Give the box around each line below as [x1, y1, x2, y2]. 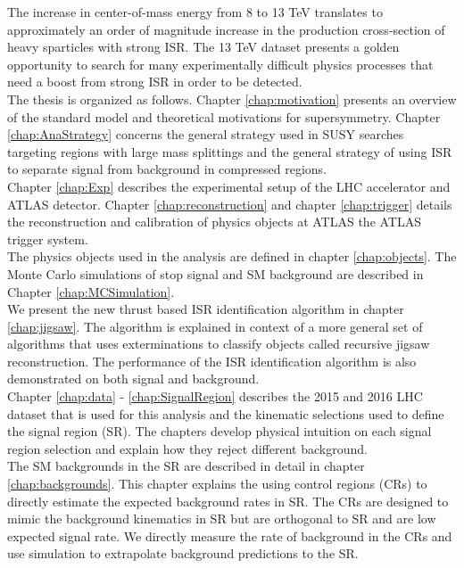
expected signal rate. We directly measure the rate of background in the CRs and [7, 526, 452, 545]
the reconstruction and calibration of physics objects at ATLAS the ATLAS [7, 212, 422, 231]
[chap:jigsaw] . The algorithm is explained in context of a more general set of [7, 317, 423, 335]
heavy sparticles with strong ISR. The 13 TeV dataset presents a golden [7, 37, 400, 56]
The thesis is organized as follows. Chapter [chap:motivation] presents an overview [7, 89, 457, 108]
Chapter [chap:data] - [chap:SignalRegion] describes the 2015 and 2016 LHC [7, 387, 423, 406]
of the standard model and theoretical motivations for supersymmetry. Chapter [7, 107, 441, 126]
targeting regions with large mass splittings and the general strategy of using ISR [7, 142, 452, 161]
